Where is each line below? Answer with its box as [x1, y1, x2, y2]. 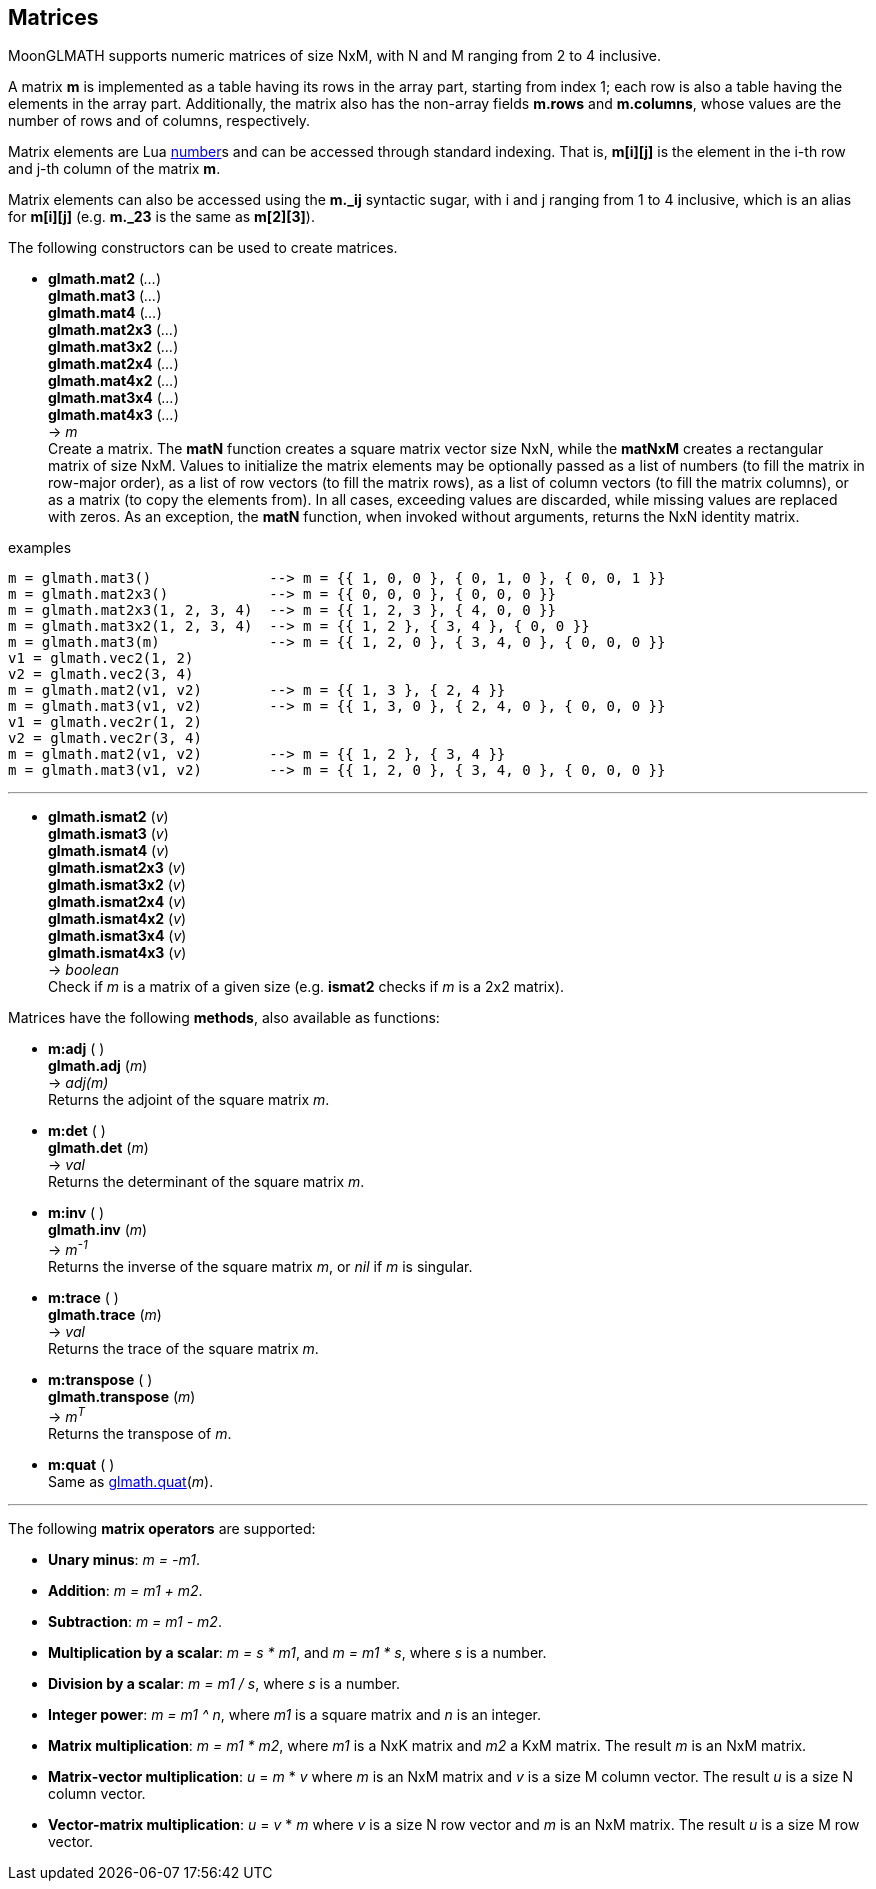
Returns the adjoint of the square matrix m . [48, 1091, 330, 1109]
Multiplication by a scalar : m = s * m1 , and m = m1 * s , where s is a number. [48, 1643, 547, 1661]
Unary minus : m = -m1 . [48, 1550, 200, 1568]
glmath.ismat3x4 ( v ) [48, 927, 187, 945]
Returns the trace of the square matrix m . [48, 1340, 319, 1358]
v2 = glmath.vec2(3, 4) [8, 666, 194, 683]
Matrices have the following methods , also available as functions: [8, 1009, 440, 1027]
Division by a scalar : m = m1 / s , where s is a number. [48, 1674, 401, 1692]
